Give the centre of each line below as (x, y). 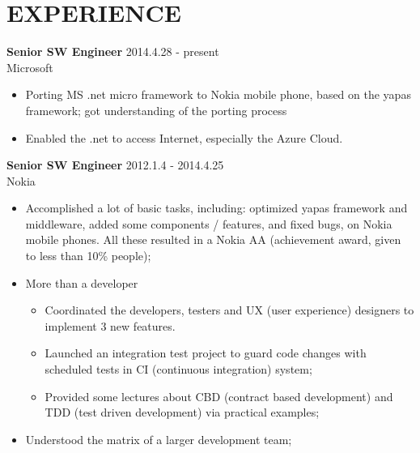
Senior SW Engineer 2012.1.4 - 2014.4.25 (115, 165)
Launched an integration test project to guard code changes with (206, 353)
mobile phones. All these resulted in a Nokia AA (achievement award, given (213, 239)
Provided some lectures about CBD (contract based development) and (219, 396)
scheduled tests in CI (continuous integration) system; (178, 369)
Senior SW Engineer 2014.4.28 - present (113, 51)
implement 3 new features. (110, 325)
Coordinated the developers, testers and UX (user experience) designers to (229, 310)
